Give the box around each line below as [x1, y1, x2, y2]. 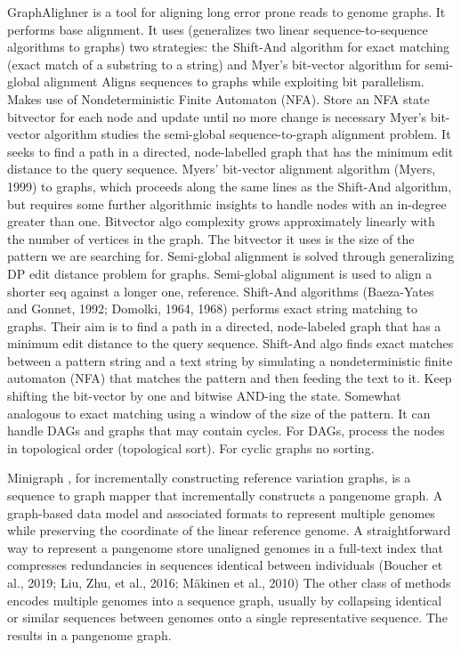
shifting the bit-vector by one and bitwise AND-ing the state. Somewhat [7, 386, 401, 405]
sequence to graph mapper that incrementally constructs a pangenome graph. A [7, 486, 443, 505]
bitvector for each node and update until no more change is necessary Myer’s [7, 107, 427, 126]
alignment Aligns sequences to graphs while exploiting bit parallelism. [44, 72, 425, 91]
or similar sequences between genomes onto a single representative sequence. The [7, 608, 448, 627]
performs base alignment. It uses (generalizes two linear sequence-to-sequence [7, 20, 428, 38]
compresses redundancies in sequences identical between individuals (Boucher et [7, 556, 443, 574]
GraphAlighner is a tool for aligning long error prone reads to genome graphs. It [7, 3, 446, 20]
